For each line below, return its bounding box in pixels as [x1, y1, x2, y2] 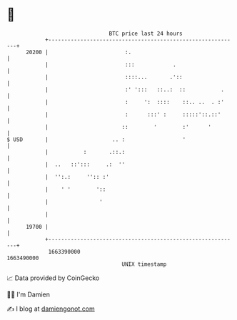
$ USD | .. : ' [6, 135, 186, 143]
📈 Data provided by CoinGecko [6, 274, 100, 282]
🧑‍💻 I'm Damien [6, 290, 51, 299]
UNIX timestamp [121, 260, 167, 268]
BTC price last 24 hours [109, 30, 183, 37]
